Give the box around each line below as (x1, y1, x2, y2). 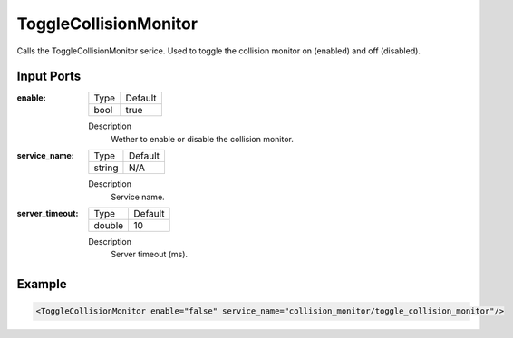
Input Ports (16, 69, 82, 84)
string (93, 161, 119, 174)
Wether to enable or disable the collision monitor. (111, 133, 294, 144)
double (93, 219, 124, 232)
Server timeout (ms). (111, 249, 189, 260)
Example (16, 276, 67, 292)
